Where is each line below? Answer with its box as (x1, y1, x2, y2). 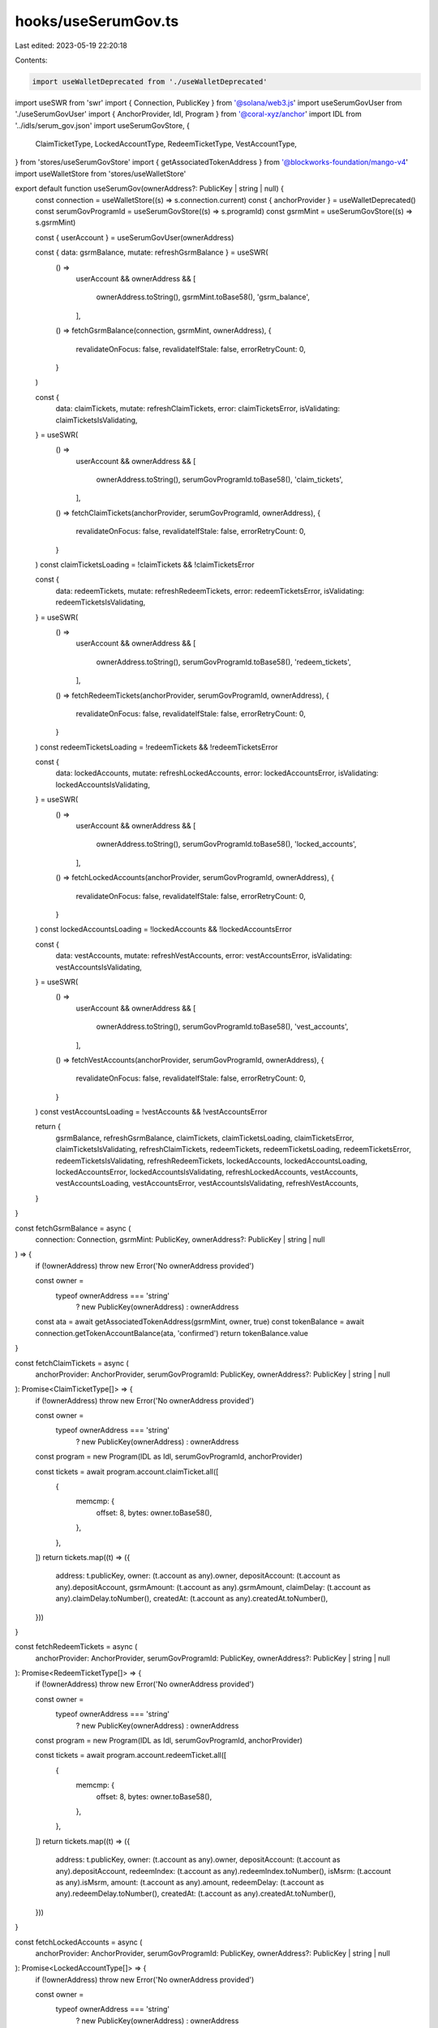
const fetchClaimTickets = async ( (15, 1358, 129, 1368)
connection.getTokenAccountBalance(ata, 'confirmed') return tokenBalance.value (35, 1328, 308, 1338)
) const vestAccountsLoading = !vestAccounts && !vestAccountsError (35, 1107, 268, 1117)
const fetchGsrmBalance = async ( (15, 1223, 131, 1233)
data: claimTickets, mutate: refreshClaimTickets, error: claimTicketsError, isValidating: (55, 404, 341, 414)
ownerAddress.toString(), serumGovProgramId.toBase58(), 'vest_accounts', (96, 1022, 349, 1032)
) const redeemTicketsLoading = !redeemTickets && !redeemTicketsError (35, 742, 279, 752)
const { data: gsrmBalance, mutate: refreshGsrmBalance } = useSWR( (35, 247, 268, 257)
